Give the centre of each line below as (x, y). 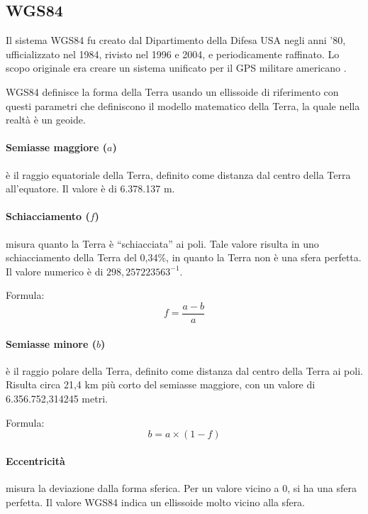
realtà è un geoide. (46, 120)
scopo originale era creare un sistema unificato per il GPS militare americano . (176, 68)
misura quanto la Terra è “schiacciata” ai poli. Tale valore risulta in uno (162, 243)
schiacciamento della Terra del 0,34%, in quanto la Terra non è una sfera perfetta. (184, 257)
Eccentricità (35, 460)
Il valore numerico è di (55, 271)
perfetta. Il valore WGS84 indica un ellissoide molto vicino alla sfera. (156, 502)
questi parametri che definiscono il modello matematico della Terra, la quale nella (183, 105)
